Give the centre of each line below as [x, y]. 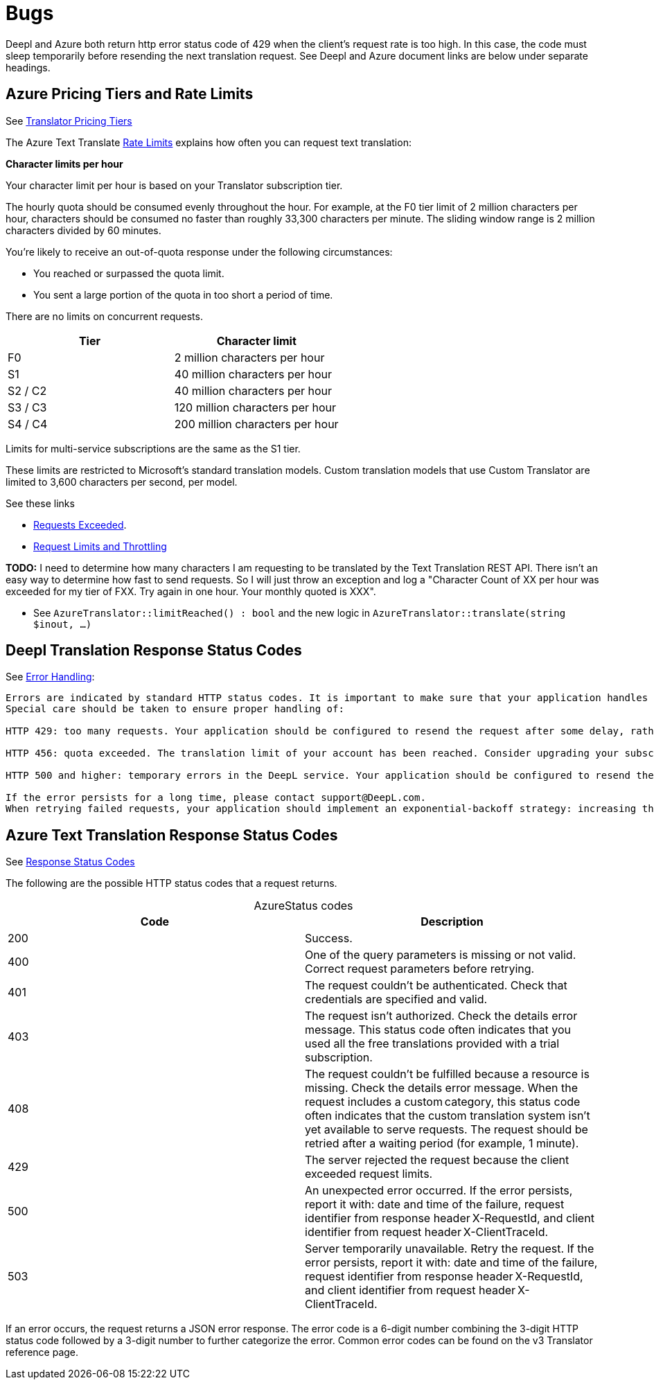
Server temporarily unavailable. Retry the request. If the [450, 1249]
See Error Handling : [50, 677]
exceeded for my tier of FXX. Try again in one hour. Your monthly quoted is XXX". [191, 591]
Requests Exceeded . [80, 524]
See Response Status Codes [70, 862]
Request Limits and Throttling [100, 546]
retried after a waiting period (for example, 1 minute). [442, 1144]
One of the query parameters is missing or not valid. [441, 955]
